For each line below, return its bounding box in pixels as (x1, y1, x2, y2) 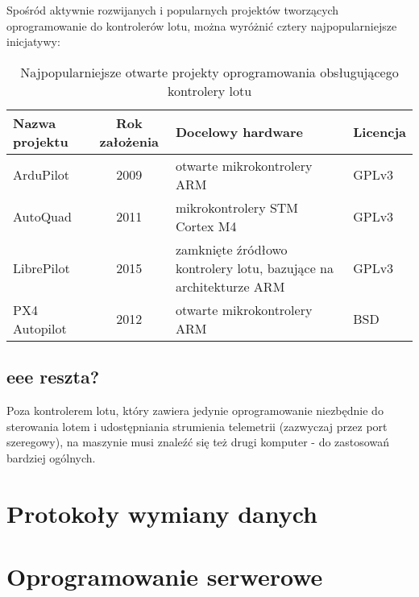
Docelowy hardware (175, 122, 303, 142)
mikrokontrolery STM (175, 197, 299, 217)
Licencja (353, 122, 406, 142)
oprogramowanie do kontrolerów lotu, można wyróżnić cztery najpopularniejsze (6, 17, 397, 34)
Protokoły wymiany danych (6, 496, 317, 529)
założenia (99, 131, 160, 151)
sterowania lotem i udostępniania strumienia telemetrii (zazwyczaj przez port (6, 417, 388, 434)
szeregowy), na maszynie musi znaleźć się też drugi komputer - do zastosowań (6, 433, 389, 450)
